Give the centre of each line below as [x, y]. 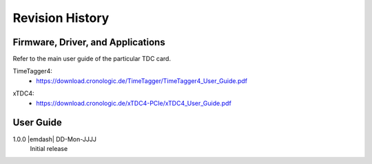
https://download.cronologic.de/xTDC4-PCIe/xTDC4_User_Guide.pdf [134, 103]
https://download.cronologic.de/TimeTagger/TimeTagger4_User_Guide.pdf [142, 81]
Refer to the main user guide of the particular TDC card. [92, 59]
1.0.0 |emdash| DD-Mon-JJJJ [54, 139]
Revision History [61, 18]
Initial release [49, 148]
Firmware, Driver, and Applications [89, 42]
